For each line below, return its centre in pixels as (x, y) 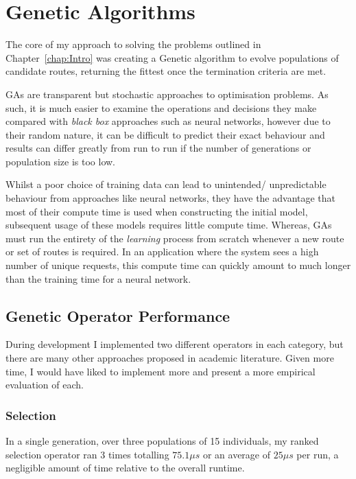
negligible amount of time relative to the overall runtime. (125, 468)
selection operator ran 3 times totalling (87, 454)
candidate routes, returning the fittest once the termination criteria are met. (166, 71)
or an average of (236, 454)
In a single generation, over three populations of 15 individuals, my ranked (162, 441)
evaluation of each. (45, 385)
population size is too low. (60, 161)
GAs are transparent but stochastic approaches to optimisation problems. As (167, 94)
